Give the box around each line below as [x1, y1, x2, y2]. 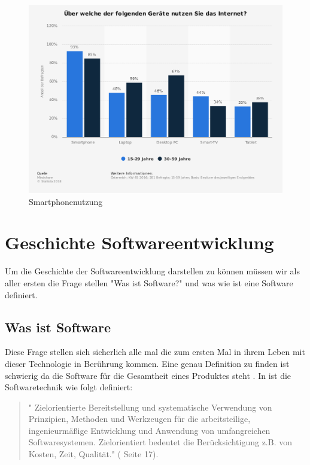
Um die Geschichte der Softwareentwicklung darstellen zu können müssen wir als [5, 265, 300, 277]
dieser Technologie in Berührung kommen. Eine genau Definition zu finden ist [5, 357, 290, 369]
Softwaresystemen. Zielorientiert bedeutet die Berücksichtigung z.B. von [28, 436, 292, 448]
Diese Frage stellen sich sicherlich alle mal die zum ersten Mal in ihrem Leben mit [5, 345, 305, 358]
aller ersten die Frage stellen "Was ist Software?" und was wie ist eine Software [5, 276, 293, 289]
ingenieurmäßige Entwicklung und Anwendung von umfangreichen [28, 424, 271, 436]
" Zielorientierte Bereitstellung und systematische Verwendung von [28, 400, 272, 413]
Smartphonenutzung [29, 195, 103, 207]
